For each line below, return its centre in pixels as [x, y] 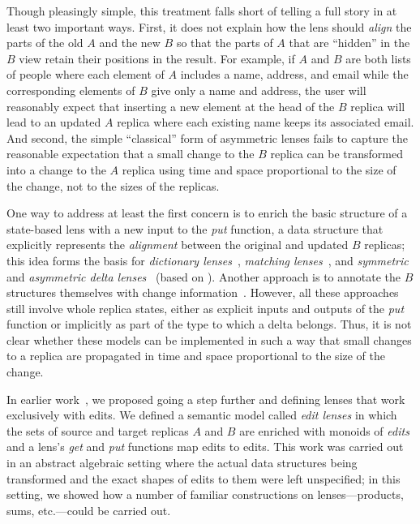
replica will [378, 106]
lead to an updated [54, 122]
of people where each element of [86, 74]
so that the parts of [225, 43]
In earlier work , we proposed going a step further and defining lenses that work [206, 399]
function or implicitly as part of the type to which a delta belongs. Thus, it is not [209, 324]
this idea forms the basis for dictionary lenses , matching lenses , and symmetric [208, 260]
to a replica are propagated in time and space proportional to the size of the [196, 356]
